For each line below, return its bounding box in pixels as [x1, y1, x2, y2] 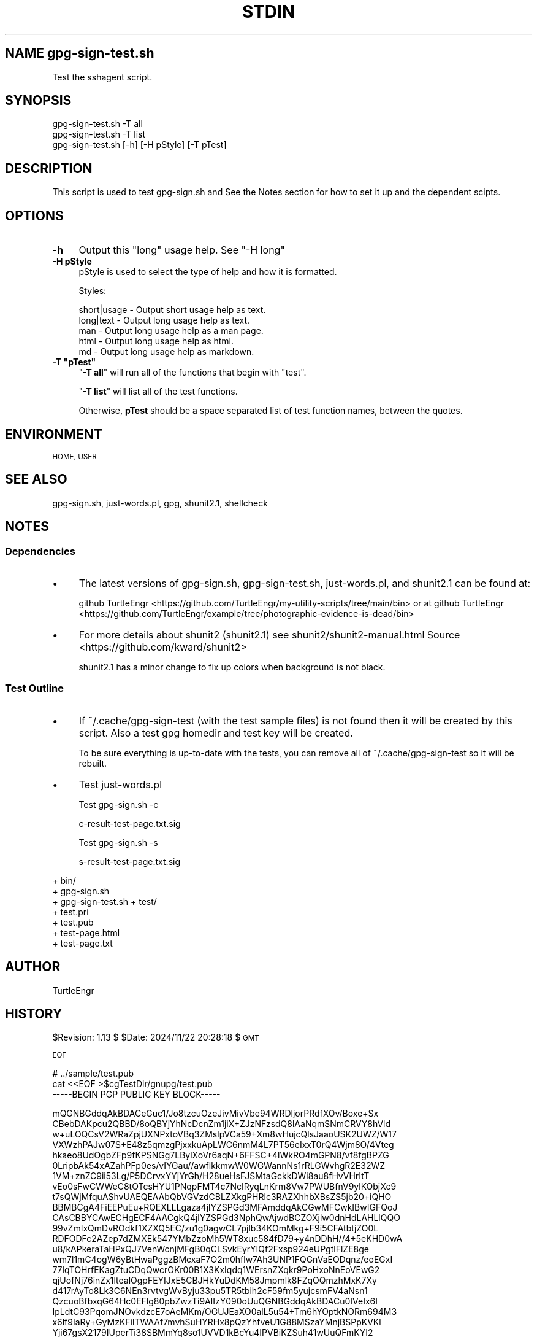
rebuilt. [78, 758, 107, 769]
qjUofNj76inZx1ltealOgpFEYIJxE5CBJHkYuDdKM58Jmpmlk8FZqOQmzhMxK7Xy [52, 1275, 377, 1286]
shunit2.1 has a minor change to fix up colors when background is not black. [78, 662, 386, 673]
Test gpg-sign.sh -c [78, 799, 159, 810]
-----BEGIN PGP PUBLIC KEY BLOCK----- [52, 1089, 221, 1100]
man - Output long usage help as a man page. [78, 325, 264, 336]
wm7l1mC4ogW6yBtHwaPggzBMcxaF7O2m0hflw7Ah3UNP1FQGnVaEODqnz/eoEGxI [52, 1254, 393, 1265]
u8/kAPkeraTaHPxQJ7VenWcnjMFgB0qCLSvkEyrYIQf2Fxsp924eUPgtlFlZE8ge [52, 1244, 369, 1255]
